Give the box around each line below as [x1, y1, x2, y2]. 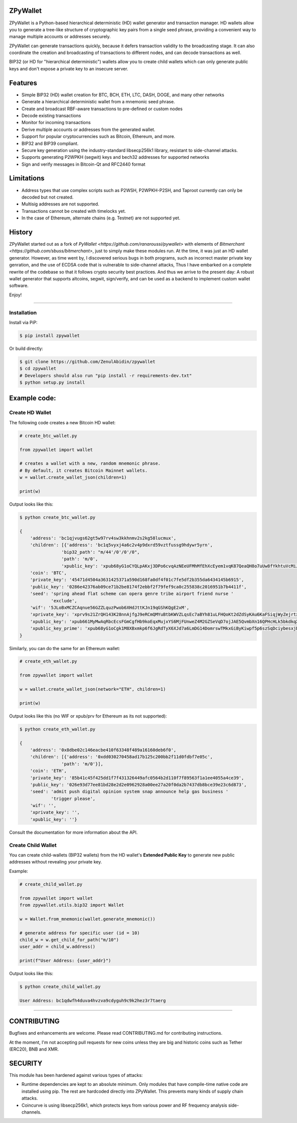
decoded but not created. [21, 194, 74, 200]
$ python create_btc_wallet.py [19, 514, 96, 520]
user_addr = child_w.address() [19, 944, 96, 950]
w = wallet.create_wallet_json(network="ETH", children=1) [19, 686, 166, 692]
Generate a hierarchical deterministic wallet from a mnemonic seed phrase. [21, 99, 175, 105]
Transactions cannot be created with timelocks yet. [21, 208, 126, 214]
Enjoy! [9, 292, 22, 298]
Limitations [9, 174, 45, 183]
